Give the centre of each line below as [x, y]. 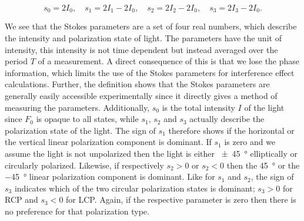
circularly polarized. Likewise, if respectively [84, 165]
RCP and [21, 199]
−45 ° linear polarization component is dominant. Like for [110, 177]
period [16, 61]
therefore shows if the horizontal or [231, 130]
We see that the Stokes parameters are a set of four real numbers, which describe [151, 26]
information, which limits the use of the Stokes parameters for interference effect [150, 72]
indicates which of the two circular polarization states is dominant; [135, 188]
